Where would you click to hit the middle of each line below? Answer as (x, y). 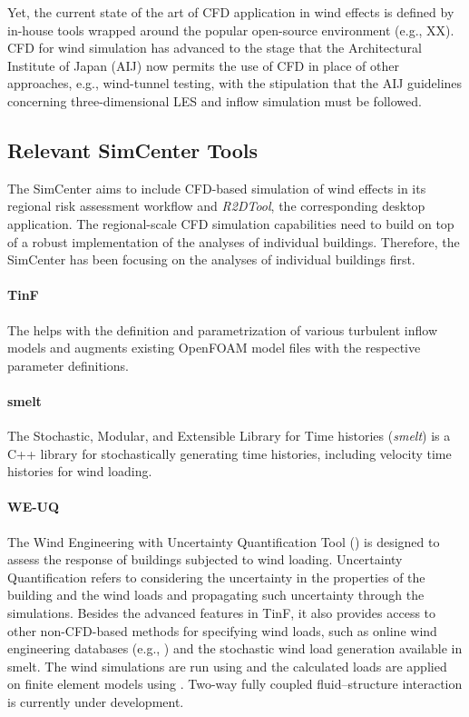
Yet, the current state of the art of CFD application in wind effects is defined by (231, 12)
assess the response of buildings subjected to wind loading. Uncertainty (205, 559)
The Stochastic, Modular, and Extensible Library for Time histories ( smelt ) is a (229, 436)
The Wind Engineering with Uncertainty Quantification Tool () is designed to (224, 541)
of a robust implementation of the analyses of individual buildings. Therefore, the (234, 241)
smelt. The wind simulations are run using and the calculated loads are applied (227, 666)
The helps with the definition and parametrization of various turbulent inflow (223, 329)
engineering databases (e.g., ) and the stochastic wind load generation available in (235, 648)
